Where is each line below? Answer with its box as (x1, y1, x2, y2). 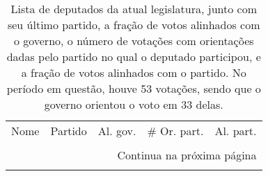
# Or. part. (147, 123, 204, 139)
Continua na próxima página (117, 147, 257, 163)
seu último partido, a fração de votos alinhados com (7, 17, 260, 33)
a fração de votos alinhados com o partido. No (21, 64, 246, 80)
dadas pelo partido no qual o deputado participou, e (6, 49, 261, 64)
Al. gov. (97, 123, 136, 139)
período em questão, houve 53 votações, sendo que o (6, 80, 261, 96)
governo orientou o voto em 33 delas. (44, 96, 223, 112)
